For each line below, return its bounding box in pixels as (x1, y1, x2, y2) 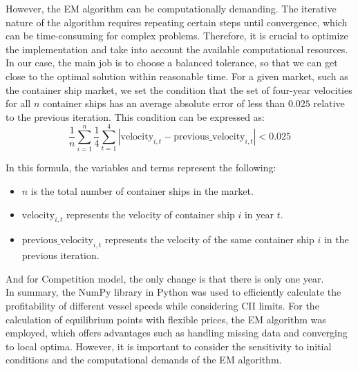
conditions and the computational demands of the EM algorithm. (6, 352, 282, 367)
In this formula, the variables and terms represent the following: (6, 160, 276, 175)
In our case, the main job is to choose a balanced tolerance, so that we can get (6, 55, 338, 70)
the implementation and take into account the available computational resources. (6, 41, 348, 56)
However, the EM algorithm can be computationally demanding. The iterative (6, 1, 337, 15)
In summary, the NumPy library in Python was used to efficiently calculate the (6, 285, 341, 299)
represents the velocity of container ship (66, 207, 235, 221)
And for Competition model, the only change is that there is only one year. (6, 271, 324, 285)
